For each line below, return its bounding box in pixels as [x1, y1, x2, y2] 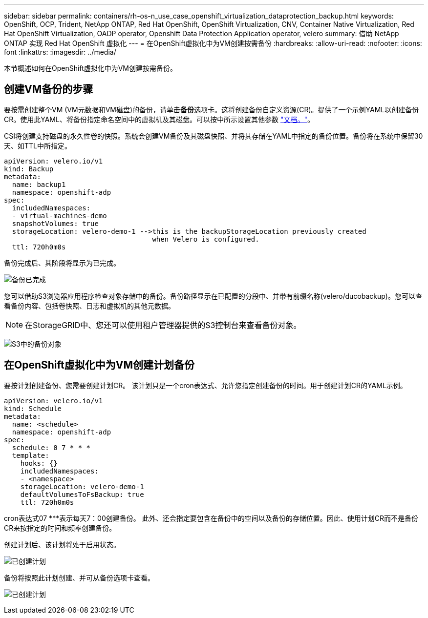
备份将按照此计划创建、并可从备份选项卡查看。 [4, 573, 154, 582]
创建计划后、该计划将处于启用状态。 [4, 540, 120, 549]
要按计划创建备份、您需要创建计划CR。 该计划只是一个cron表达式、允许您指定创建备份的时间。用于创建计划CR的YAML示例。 [4, 381, 407, 390]
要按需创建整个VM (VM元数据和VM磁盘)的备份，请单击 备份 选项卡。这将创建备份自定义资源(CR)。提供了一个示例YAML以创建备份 [4, 105, 419, 114]
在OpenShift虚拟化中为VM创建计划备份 [4, 359, 194, 371]
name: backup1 [12, 180, 66, 188]
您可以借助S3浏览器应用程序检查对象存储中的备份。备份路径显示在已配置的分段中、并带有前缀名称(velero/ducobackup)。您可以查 [4, 291, 422, 300]
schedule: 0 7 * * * [12, 443, 91, 452]
